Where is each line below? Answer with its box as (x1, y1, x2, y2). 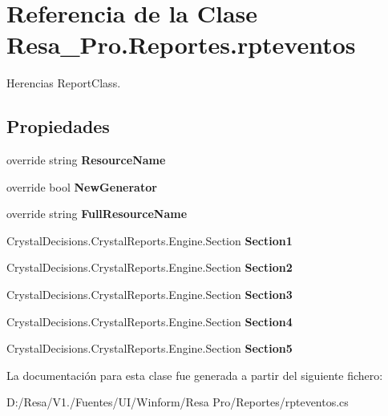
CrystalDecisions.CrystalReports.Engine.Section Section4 (6, 313, 293, 329)
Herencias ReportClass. (6, 75, 121, 91)
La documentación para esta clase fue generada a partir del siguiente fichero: (6, 366, 383, 383)
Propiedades (6, 114, 110, 139)
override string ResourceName (6, 151, 166, 168)
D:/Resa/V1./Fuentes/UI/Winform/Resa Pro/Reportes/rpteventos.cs (6, 394, 349, 410)
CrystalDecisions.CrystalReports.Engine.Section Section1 (6, 232, 293, 248)
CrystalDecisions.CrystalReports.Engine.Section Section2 (6, 259, 293, 276)
